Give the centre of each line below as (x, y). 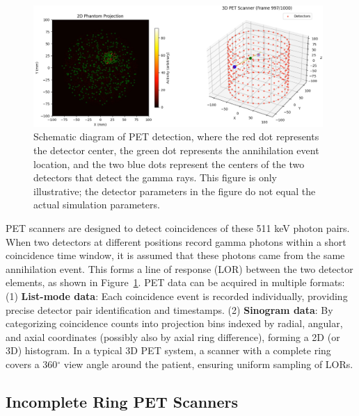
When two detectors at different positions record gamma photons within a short (176, 241)
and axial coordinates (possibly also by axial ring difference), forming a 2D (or (173, 336)
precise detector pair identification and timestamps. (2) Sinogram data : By (169, 309)
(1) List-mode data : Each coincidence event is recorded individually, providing (177, 296)
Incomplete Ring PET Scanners (122, 401)
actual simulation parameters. (97, 205)
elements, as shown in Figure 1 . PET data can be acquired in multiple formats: (175, 282)
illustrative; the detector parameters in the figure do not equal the (175, 191)
